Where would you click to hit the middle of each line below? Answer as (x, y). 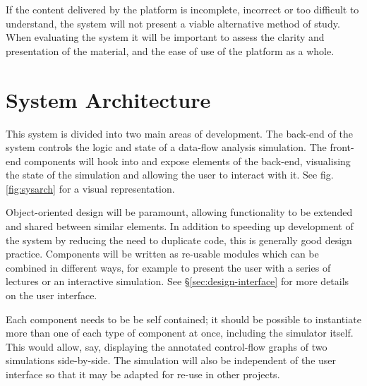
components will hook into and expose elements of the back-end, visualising (187, 161)
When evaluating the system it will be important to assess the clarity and (165, 37)
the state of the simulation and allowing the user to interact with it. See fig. (170, 175)
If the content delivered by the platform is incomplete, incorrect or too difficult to (182, 9)
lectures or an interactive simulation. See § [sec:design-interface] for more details (178, 281)
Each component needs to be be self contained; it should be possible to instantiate (183, 319)
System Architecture (108, 99)
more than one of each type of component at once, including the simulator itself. (180, 333)
